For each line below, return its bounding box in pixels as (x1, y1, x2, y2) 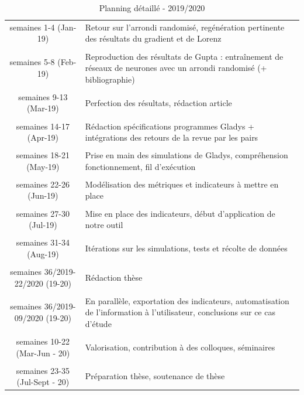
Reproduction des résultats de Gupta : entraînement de (85, 50, 284, 62)
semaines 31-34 (16, 236, 70, 248)
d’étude (85, 317, 112, 329)
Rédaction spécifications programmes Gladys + (85, 120, 254, 132)
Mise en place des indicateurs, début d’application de (85, 207, 275, 219)
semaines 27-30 (16, 207, 70, 219)
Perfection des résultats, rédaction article (85, 96, 232, 108)
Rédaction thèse (85, 271, 143, 283)
